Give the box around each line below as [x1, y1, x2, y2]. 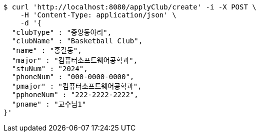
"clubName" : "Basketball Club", [11, 37, 143, 45]
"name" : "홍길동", [11, 46, 82, 54]
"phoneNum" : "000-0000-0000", [11, 73, 134, 81]
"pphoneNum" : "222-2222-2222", [11, 91, 138, 99]
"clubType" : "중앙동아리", [11, 28, 112, 36]
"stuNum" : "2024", [11, 65, 88, 73]
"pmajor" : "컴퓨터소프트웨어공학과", [11, 82, 142, 90]
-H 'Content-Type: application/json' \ [20, 11, 176, 19]
